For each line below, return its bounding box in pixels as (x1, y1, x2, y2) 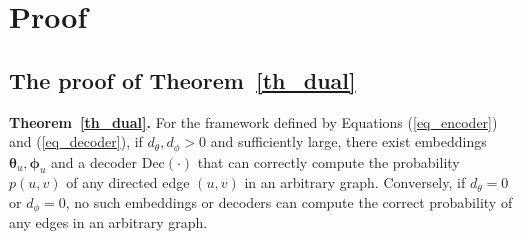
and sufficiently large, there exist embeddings (210, 131, 487, 152)
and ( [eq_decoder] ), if (9, 131, 143, 152)
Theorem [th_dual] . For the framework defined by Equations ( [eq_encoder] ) (9, 111, 498, 132)
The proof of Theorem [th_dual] (9, 64, 356, 95)
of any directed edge (66, 172, 190, 193)
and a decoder (51, 151, 138, 172)
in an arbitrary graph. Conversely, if (244, 172, 466, 193)
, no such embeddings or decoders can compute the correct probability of (65, 192, 513, 213)
